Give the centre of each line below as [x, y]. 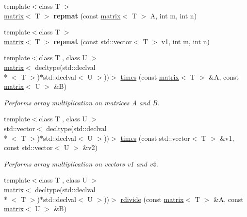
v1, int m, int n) [186, 41]
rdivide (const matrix [152, 199]
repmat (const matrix [87, 15]
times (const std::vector [155, 138]
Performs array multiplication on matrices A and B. [82, 102]
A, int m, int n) [173, 15]
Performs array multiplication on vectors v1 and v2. [81, 163]
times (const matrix [150, 76]
